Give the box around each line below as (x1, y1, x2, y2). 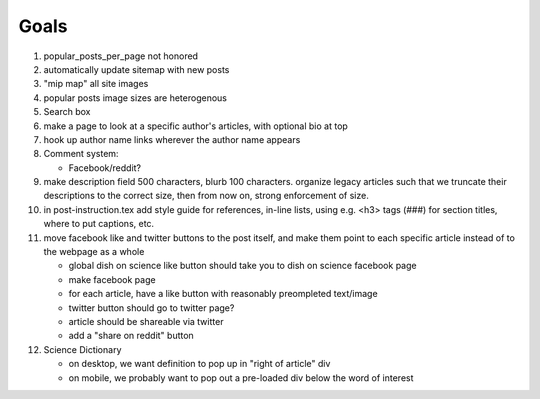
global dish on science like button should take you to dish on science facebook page (68, 260, 417, 272)
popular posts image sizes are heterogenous (43, 91, 227, 104)
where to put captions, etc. (43, 218, 155, 230)
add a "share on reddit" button (68, 330, 194, 342)
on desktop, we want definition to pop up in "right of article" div (68, 358, 331, 370)
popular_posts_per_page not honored (43, 50, 199, 62)
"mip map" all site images (43, 78, 149, 90)
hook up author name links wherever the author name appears (43, 133, 301, 145)
